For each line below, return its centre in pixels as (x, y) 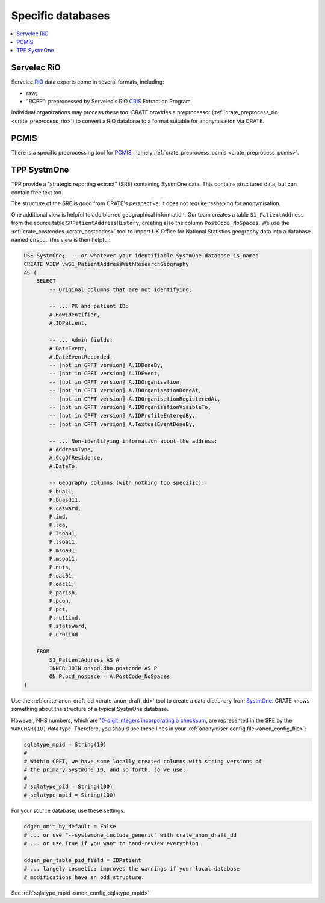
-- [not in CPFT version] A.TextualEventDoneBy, (122, 424)
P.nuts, (60, 567)
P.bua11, (62, 491)
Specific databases (60, 16)
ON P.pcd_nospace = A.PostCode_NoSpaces (110, 676)
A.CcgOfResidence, (76, 458)
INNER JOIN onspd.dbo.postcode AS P (103, 668)
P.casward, (65, 508)
